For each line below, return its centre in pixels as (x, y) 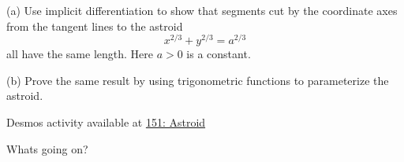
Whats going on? (47, 148)
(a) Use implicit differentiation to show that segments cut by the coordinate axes (202, 10)
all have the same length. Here (80, 54)
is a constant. (219, 54)
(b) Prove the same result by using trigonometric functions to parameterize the (198, 80)
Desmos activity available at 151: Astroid (106, 122)
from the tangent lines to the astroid (95, 26)
